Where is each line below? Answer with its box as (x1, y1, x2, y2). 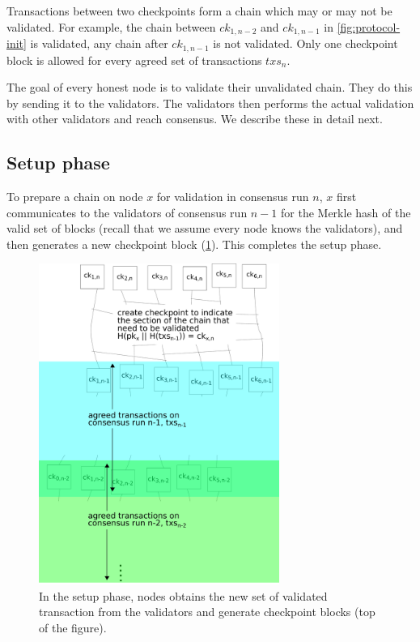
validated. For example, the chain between (6, 18, 216, 35)
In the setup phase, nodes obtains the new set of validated (39, 587, 328, 604)
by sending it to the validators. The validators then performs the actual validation (6, 94, 414, 111)
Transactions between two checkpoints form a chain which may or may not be (6, 2, 392, 19)
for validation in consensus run (156, 188, 309, 205)
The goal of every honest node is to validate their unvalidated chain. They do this (6, 79, 413, 96)
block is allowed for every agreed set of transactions (6, 51, 262, 68)
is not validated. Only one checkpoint (213, 35, 398, 52)
